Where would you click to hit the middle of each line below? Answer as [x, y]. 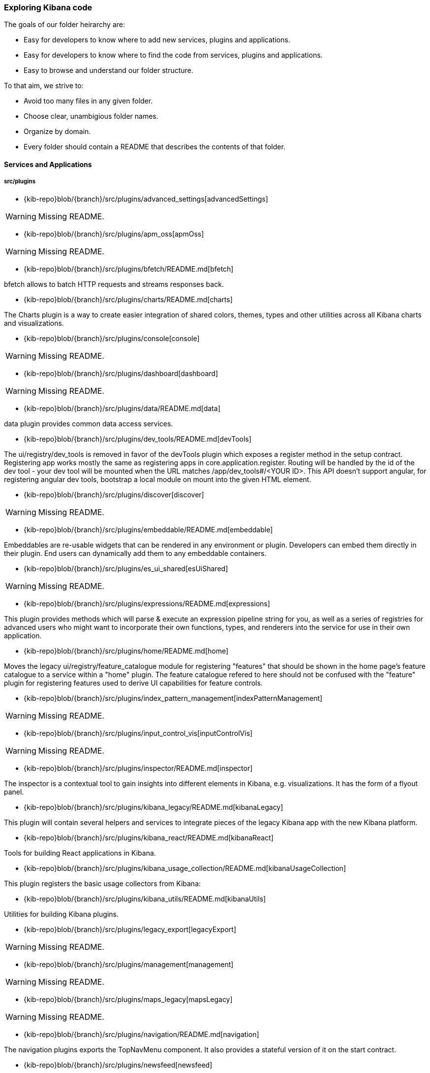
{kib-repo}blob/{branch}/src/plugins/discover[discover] [114, 494]
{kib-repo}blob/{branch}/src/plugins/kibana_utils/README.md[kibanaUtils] [145, 899]
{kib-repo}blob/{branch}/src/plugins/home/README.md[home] [126, 651]
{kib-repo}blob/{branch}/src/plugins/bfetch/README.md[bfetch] [129, 269]
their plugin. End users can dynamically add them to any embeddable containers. [135, 553]
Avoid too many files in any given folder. [88, 101]
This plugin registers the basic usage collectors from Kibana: [103, 883]
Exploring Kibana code [48, 7]
